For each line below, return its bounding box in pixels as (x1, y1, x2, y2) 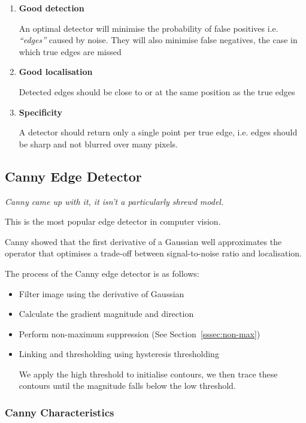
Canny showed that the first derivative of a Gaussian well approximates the (5, 235, 282, 247)
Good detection (19, 2, 84, 14)
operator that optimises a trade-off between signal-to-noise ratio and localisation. (5, 247, 302, 259)
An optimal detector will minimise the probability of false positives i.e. (19, 22, 278, 34)
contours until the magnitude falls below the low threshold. (19, 379, 236, 392)
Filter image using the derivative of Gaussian (19, 287, 184, 300)
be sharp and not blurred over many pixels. (19, 137, 178, 150)
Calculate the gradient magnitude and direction (19, 307, 194, 320)
